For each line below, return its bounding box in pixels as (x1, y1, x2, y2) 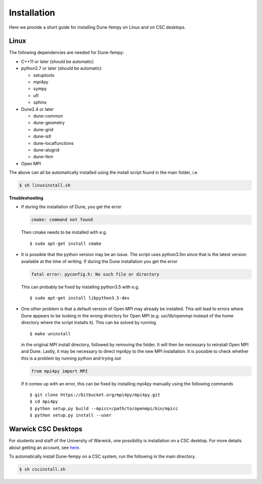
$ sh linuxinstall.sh (19, 183, 71, 188)
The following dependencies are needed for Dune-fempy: (9, 50, 124, 55)
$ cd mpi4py (30, 399, 58, 404)
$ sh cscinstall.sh (19, 467, 65, 472)
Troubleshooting (9, 195, 44, 201)
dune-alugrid (33, 147, 60, 153)
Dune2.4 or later (21, 106, 54, 112)
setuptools (33, 72, 54, 78)
